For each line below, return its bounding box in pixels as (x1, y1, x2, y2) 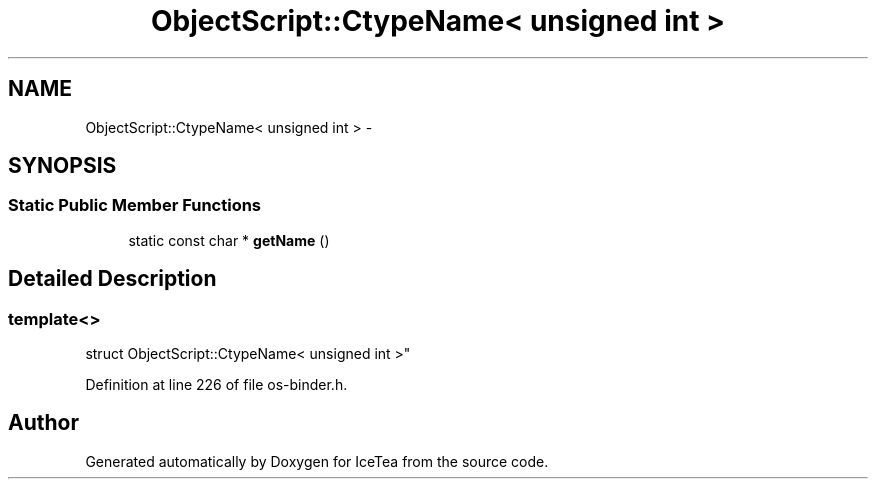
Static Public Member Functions (8, 195, 262, 216)
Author (8, 410, 79, 436)
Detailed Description (8, 266, 217, 292)
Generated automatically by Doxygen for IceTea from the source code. (85, 452, 549, 470)
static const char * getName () (128, 231, 330, 249)
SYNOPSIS (8, 153, 117, 179)
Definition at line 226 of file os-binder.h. (85, 376, 348, 394)
